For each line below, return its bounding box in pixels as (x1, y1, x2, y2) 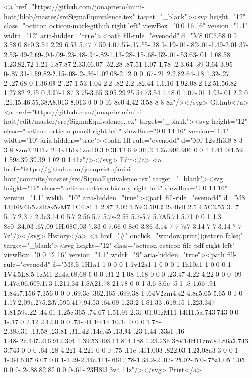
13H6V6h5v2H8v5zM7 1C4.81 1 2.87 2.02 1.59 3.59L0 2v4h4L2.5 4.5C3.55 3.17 (4, 202, 239, 212)
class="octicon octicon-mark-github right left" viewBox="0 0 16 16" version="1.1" (4, 20, 248, 31)
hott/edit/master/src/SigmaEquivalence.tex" (4, 116, 137, 126)
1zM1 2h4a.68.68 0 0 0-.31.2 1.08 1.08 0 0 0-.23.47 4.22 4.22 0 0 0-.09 (36, 268, 242, 279)
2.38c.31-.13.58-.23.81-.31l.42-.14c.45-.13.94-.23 (4, 326, 142, 336)
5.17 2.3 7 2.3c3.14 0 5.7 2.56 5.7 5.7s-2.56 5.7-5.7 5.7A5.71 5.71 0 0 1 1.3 (4, 211, 221, 222)
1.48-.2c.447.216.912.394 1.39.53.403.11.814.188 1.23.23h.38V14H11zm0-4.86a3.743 (4, 335, 248, 345)
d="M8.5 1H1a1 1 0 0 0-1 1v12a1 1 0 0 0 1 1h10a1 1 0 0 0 (52, 259, 226, 269)
